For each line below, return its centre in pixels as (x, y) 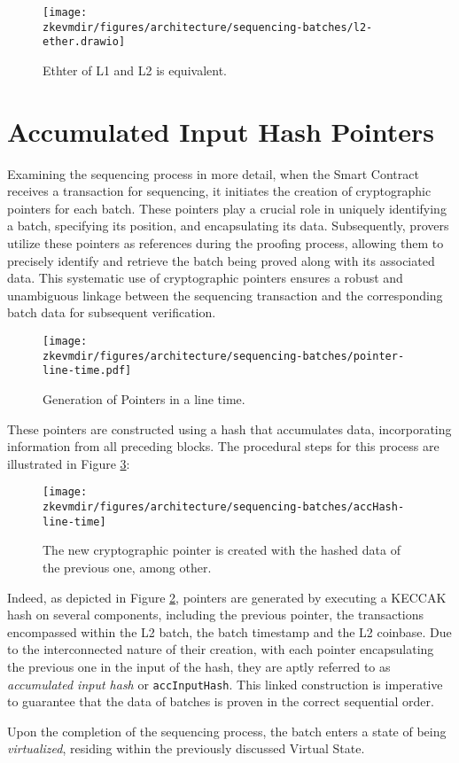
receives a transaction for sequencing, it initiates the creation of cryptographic (219, 191)
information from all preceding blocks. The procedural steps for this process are (223, 446)
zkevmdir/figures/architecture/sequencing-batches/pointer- (224, 356)
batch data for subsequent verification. (112, 312)
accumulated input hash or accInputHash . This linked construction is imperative (225, 684)
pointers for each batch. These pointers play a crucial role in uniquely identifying (227, 208)
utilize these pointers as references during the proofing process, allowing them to (226, 243)
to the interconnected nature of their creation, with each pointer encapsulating (221, 649)
